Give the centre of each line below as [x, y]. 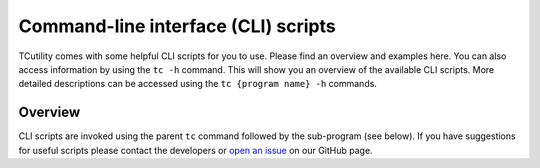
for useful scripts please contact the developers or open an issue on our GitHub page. [196, 150]
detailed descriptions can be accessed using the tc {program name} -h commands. [197, 84]
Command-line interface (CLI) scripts [177, 26]
